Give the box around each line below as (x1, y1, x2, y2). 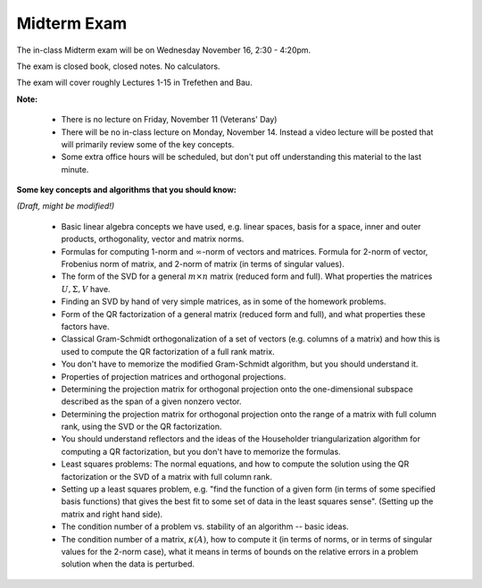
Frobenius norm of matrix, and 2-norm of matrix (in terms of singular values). (61, 259, 345, 270)
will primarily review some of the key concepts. (61, 139, 235, 149)
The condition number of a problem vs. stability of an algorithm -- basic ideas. (61, 521, 349, 532)
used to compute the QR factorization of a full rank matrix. (61, 346, 276, 357)
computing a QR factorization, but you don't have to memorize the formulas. (61, 446, 341, 457)
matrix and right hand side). (61, 508, 163, 519)
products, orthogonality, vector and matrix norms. (61, 233, 245, 245)
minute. (61, 164, 89, 174)
